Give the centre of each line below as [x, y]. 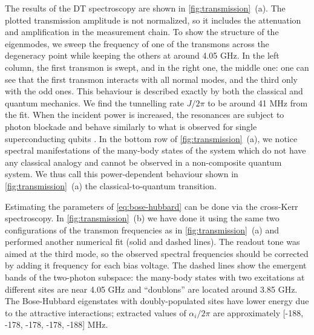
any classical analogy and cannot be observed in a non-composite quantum [143, 162]
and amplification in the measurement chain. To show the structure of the [142, 32]
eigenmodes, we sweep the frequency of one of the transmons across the [137, 43]
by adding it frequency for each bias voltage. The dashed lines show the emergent [156, 265]
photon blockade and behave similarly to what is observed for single [131, 126]
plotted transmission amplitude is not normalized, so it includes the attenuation [153, 20]
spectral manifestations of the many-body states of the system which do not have [155, 150]
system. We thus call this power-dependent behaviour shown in [122, 174]
